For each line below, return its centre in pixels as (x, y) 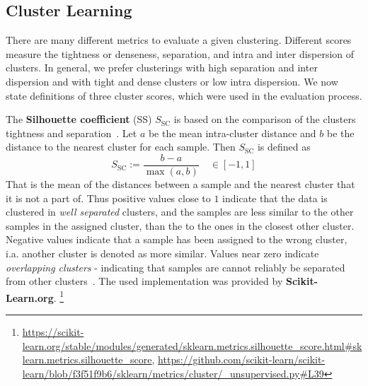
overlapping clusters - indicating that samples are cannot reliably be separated (176, 267)
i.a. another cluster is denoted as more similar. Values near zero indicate (162, 253)
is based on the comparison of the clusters (265, 119)
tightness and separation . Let (71, 133)
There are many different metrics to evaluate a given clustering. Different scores (179, 40)
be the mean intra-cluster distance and (232, 133)
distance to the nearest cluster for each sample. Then (121, 147)
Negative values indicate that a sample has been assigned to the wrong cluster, (177, 239)
